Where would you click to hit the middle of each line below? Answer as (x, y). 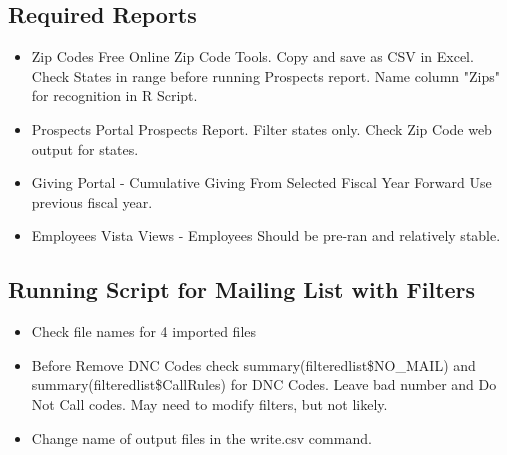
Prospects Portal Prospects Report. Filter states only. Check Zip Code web (261, 128)
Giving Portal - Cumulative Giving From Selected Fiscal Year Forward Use (261, 182)
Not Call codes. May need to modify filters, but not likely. (209, 403)
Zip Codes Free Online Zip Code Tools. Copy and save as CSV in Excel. (252, 56)
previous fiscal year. (92, 201)
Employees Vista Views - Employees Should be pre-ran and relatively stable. (266, 235)
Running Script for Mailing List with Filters (242, 289)
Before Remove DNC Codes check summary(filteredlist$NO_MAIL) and (253, 364)
